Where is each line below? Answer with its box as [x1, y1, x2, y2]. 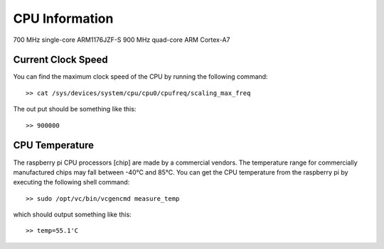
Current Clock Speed [13, 54, 108, 66]
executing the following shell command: [13, 178, 130, 187]
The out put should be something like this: [13, 105, 137, 114]
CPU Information [13, 11, 114, 26]
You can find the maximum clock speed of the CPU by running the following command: [13, 72, 268, 81]
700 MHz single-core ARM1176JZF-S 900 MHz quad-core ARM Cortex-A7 [13, 35, 230, 44]
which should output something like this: [13, 210, 132, 219]
